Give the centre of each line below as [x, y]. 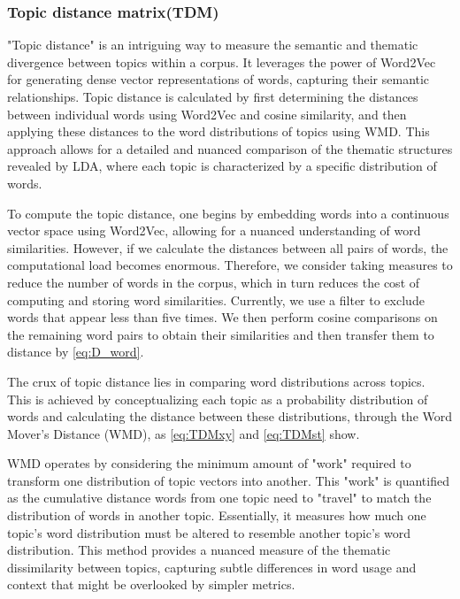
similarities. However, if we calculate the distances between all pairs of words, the [228, 247]
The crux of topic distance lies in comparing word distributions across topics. [216, 381]
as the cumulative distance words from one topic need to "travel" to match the [219, 498]
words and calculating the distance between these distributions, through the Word [230, 416]
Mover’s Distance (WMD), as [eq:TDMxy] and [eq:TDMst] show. [184, 433]
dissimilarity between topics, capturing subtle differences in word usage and [212, 567]
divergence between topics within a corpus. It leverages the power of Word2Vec [222, 61]
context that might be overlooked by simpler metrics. [151, 584]
